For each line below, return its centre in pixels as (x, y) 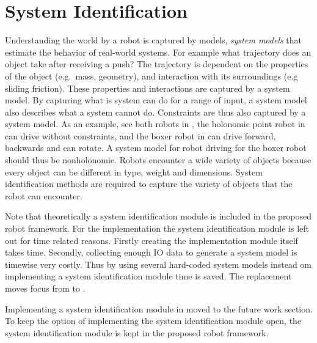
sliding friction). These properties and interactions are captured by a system (148, 88)
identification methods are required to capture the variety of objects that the (149, 184)
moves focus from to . (45, 288)
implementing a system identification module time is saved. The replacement (148, 276)
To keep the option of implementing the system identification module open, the (153, 321)
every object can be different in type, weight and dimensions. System (134, 171)
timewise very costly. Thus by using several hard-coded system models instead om (158, 264)
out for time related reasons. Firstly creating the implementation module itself (151, 240)
